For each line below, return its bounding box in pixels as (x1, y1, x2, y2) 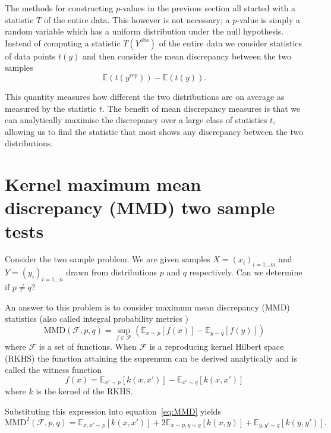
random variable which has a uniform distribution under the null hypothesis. (5, 25, 284, 37)
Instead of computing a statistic (5, 36, 121, 49)
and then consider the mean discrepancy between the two (82, 49, 291, 62)
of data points (5, 49, 56, 62)
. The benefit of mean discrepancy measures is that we (102, 102, 301, 114)
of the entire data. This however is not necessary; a (43, 13, 230, 26)
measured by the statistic (5, 102, 97, 114)
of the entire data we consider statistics (159, 36, 302, 49)
